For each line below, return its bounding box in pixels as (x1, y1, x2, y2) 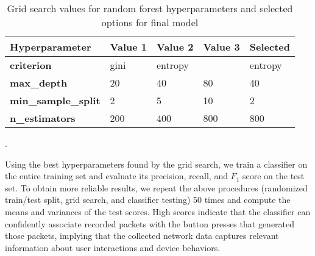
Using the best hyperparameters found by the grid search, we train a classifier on (5, 157, 308, 170)
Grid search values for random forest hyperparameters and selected (7, 1, 293, 15)
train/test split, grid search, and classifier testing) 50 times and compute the (5, 193, 291, 206)
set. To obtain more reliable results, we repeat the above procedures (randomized (5, 181, 308, 194)
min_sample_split (10, 93, 101, 107)
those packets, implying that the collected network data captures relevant (5, 229, 279, 242)
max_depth (10, 76, 68, 90)
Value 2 (157, 40, 194, 54)
